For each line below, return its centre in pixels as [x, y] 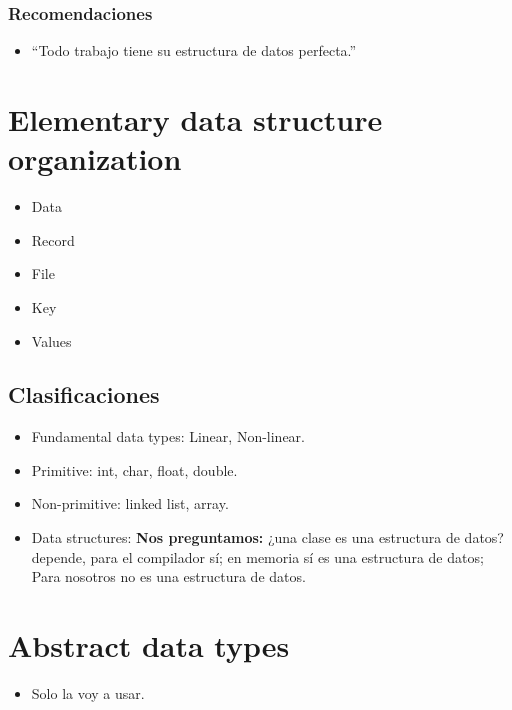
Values [51, 340]
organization [95, 158]
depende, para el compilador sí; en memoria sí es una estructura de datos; [257, 556]
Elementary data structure [195, 119]
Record [53, 239]
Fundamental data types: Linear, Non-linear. [168, 436]
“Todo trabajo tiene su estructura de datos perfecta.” [194, 50]
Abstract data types [149, 645]
